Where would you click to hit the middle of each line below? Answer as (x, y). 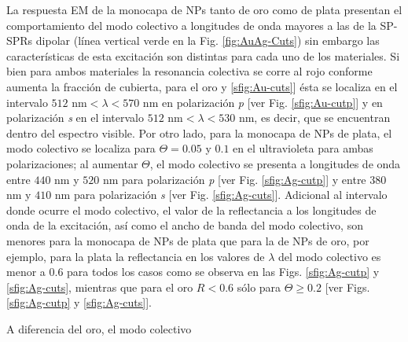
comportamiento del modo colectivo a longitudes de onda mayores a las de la (191, 25)
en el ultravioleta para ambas (303, 148)
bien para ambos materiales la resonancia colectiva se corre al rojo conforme (189, 71)
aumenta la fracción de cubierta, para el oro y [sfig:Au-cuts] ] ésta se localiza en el (202, 86)
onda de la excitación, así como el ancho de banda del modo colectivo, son (185, 225)
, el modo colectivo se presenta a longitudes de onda (275, 163)
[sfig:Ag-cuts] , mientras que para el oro (100, 287)
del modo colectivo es (329, 256)
